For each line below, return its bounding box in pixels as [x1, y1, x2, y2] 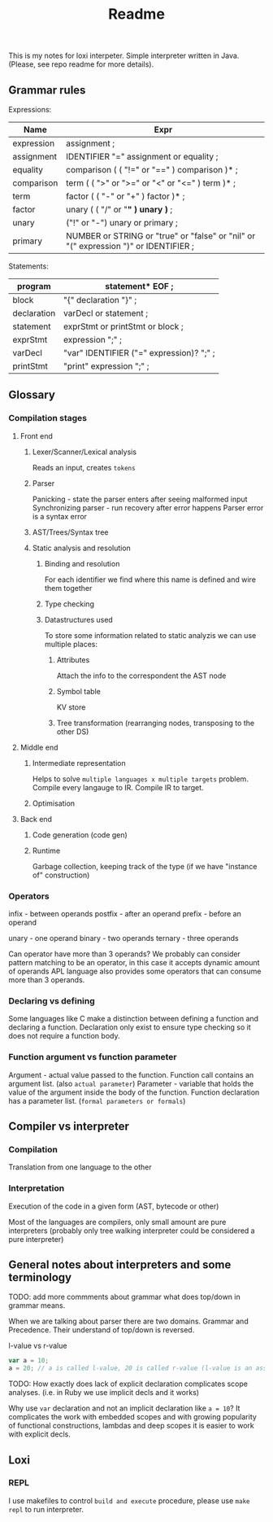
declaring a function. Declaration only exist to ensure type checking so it [8, 1022, 252, 1032]
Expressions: [8, 105, 52, 114]
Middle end [19, 742, 58, 752]
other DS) [56, 726, 89, 737]
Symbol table [56, 686, 102, 696]
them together [44, 583, 93, 593]
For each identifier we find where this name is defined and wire [44, 575, 256, 584]
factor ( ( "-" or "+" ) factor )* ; [66, 190, 185, 202]
